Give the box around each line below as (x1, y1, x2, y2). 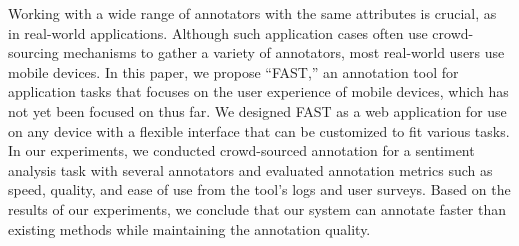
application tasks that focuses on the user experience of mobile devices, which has (8, 81, 509, 102)
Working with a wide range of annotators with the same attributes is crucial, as (8, 3, 497, 23)
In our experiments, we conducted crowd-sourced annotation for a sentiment (8, 140, 475, 161)
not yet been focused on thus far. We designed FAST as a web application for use (8, 100, 507, 121)
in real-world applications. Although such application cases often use (8, 22, 428, 43)
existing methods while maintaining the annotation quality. (8, 218, 371, 239)
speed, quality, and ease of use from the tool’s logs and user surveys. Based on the (8, 179, 511, 200)
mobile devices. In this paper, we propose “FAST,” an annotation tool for (8, 61, 459, 82)
